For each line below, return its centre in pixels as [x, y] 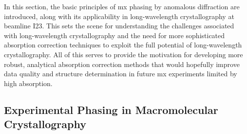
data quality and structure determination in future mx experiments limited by [121, 74]
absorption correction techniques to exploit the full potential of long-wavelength [123, 45]
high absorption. [28, 83]
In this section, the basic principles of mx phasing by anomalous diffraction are [122, 6]
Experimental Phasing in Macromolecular [111, 109]
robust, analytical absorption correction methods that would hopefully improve [122, 64]
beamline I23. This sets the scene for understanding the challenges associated [119, 26]
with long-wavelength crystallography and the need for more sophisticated [114, 35]
